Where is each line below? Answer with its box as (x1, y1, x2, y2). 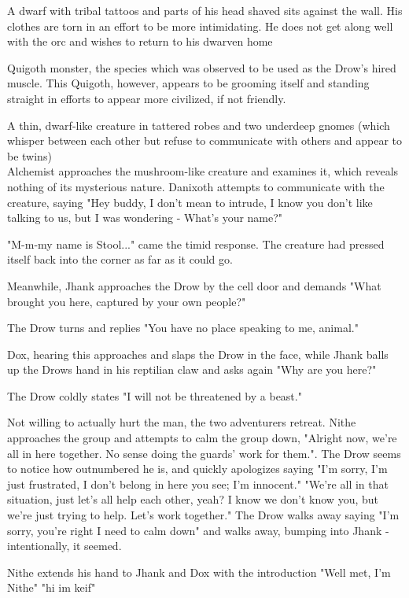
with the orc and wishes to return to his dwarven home (7, 33, 273, 50)
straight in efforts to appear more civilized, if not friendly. (7, 90, 286, 106)
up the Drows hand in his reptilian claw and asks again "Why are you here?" (7, 361, 377, 378)
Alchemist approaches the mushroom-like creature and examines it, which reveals (7, 163, 399, 179)
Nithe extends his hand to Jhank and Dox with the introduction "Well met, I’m (7, 563, 391, 580)
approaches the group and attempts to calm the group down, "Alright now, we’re (7, 430, 397, 446)
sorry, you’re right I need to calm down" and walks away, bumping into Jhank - (7, 522, 389, 538)
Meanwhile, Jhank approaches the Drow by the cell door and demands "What (7, 277, 381, 293)
